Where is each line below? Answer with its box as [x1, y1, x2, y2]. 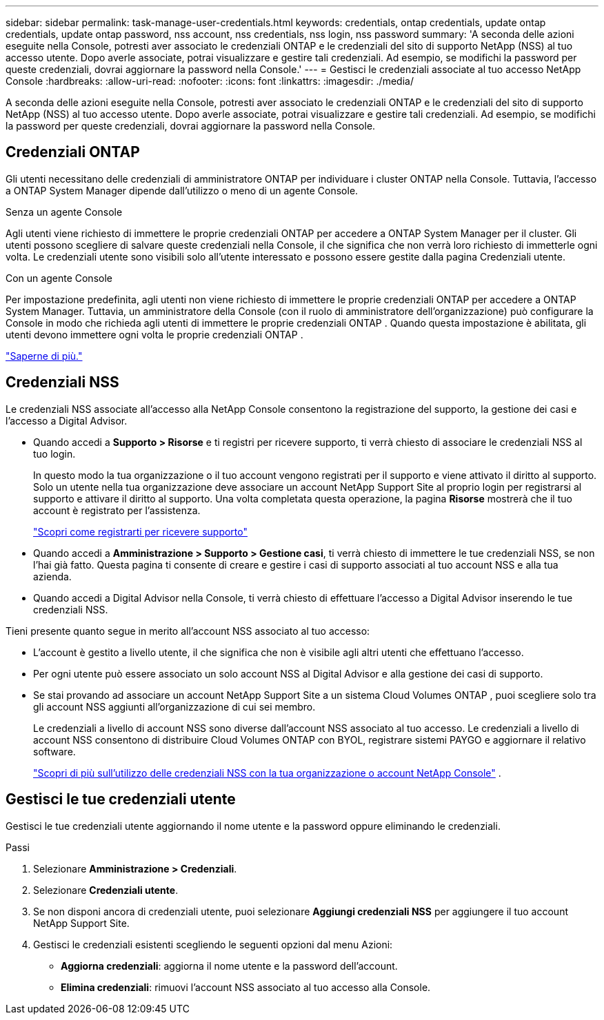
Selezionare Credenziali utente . [33, 884, 179, 896]
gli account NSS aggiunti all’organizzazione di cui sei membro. [33, 700, 316, 713]
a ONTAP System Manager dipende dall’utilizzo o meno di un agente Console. [6, 184, 359, 196]
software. [33, 745, 76, 757]
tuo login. [33, 447, 76, 460]
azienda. [33, 570, 72, 582]
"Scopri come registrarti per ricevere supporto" [33, 525, 248, 538]
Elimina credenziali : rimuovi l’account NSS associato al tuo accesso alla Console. [61, 981, 431, 993]
